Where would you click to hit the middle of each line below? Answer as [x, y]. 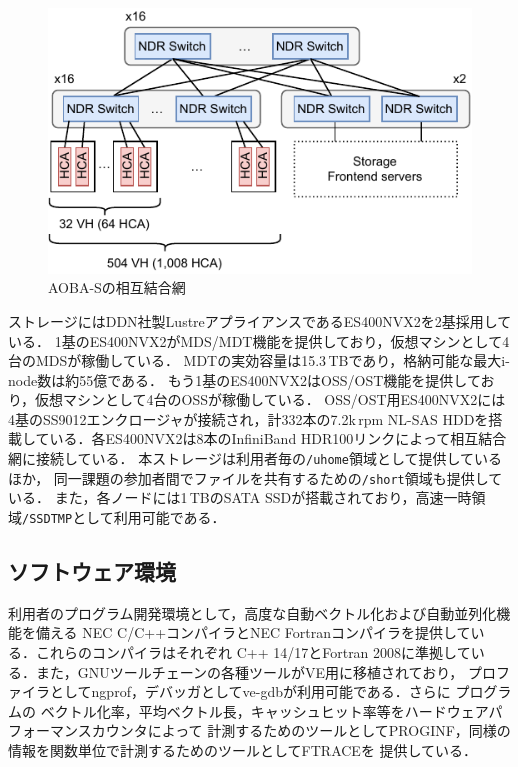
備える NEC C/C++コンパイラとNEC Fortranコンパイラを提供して [253, 632]
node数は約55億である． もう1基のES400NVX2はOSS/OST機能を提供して [244, 379]
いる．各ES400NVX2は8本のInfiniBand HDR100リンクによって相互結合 [278, 438]
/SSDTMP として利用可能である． [124, 516]
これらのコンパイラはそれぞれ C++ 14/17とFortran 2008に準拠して [253, 652]
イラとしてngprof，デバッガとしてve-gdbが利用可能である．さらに [236, 691]
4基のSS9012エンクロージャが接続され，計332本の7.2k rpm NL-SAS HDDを [248, 418]
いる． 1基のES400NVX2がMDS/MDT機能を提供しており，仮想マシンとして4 [259, 340]
